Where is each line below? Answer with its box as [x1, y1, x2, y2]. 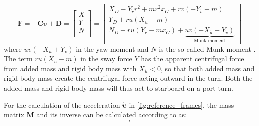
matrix [4, 109, 24, 120]
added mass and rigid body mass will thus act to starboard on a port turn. [4, 83, 233, 93]
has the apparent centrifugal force [141, 53, 244, 64]
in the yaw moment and [76, 43, 149, 54]
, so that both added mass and [160, 63, 255, 73]
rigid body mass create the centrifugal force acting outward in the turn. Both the [4, 73, 253, 83]
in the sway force [80, 53, 132, 64]
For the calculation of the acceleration [4, 99, 120, 110]
